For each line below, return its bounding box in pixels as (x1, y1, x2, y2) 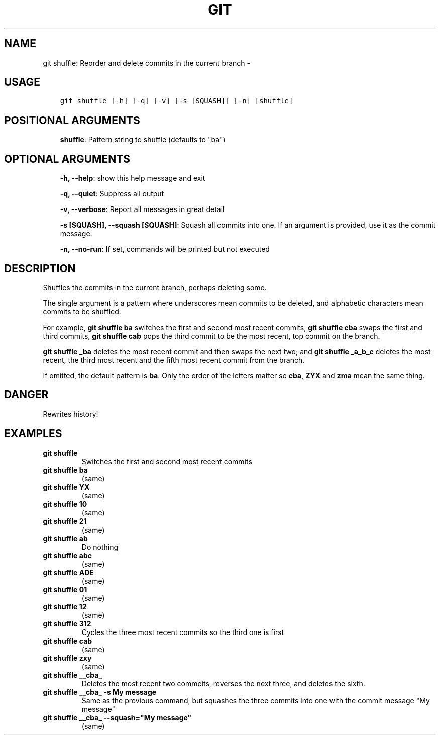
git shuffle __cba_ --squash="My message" (43, 713, 192, 722)
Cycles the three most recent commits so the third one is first (81, 627, 284, 637)
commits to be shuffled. (43, 307, 121, 316)
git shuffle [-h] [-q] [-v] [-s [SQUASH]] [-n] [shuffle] (60, 97, 293, 105)
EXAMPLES (4, 427, 62, 440)
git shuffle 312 (43, 619, 91, 628)
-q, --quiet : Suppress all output (60, 189, 164, 198)
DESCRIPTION (4, 262, 76, 275)
